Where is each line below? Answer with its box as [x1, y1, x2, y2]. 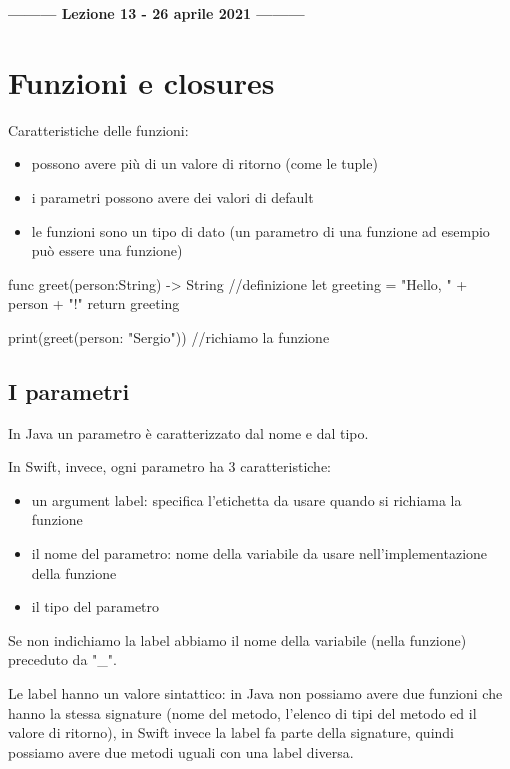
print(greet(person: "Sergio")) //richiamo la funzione [8, 326, 330, 347]
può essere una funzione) [31, 240, 183, 261]
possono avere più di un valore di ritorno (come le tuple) [31, 153, 378, 174]
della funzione [31, 562, 117, 583]
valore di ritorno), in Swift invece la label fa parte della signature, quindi [8, 722, 454, 743]
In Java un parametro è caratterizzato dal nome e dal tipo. [8, 422, 369, 443]
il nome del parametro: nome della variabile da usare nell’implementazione [31, 543, 488, 564]
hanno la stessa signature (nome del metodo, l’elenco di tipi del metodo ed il [8, 702, 477, 723]
